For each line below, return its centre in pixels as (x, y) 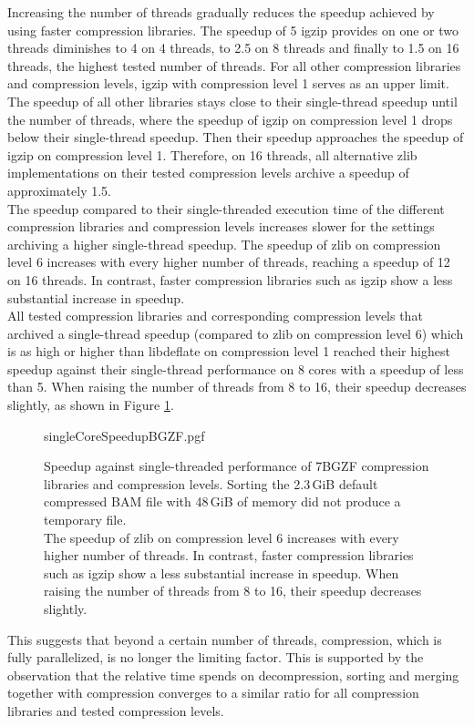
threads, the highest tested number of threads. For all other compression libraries (234, 65)
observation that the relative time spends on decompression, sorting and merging (233, 675)
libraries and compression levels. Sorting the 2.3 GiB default (211, 483)
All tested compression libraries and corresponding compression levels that (215, 316)
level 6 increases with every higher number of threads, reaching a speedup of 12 (229, 262)
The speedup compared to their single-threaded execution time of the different (226, 208)
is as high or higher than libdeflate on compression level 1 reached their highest (229, 351)
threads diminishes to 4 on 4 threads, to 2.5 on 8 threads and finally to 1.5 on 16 (233, 48)
